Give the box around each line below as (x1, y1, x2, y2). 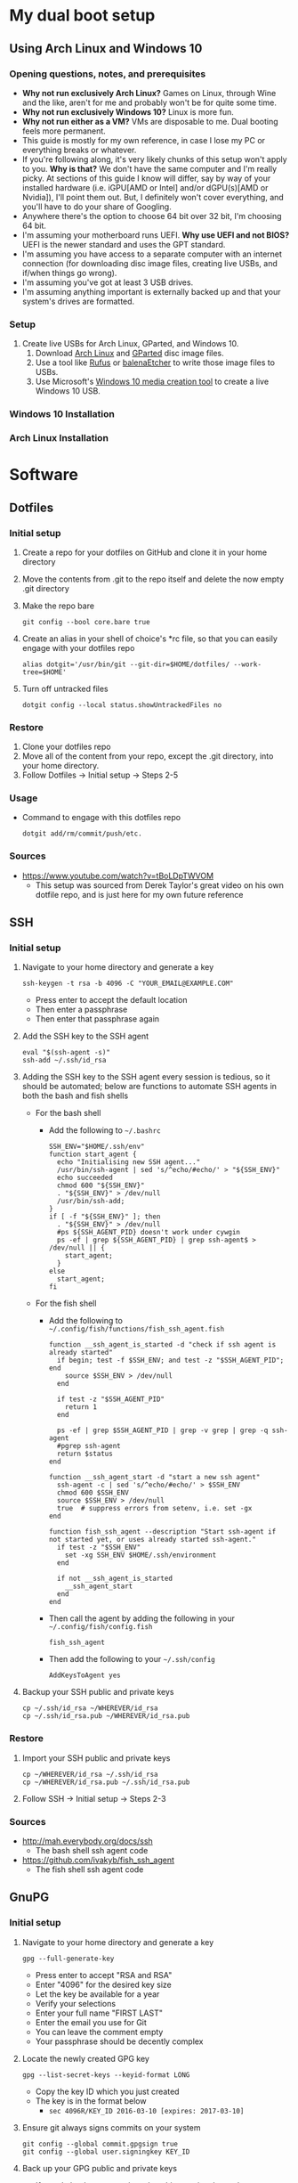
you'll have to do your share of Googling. (21, 201, 172, 212)
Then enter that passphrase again (35, 1014, 160, 1024)
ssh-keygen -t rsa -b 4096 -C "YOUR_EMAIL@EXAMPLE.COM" (21, 979, 234, 989)
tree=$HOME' (21, 667, 67, 677)
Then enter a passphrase (35, 1004, 128, 1015)
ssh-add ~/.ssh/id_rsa (21, 1056, 107, 1065)
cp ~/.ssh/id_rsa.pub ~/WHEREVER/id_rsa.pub (21, 1712, 190, 1721)
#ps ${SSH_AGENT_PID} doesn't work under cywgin (56, 1228, 241, 1237)
